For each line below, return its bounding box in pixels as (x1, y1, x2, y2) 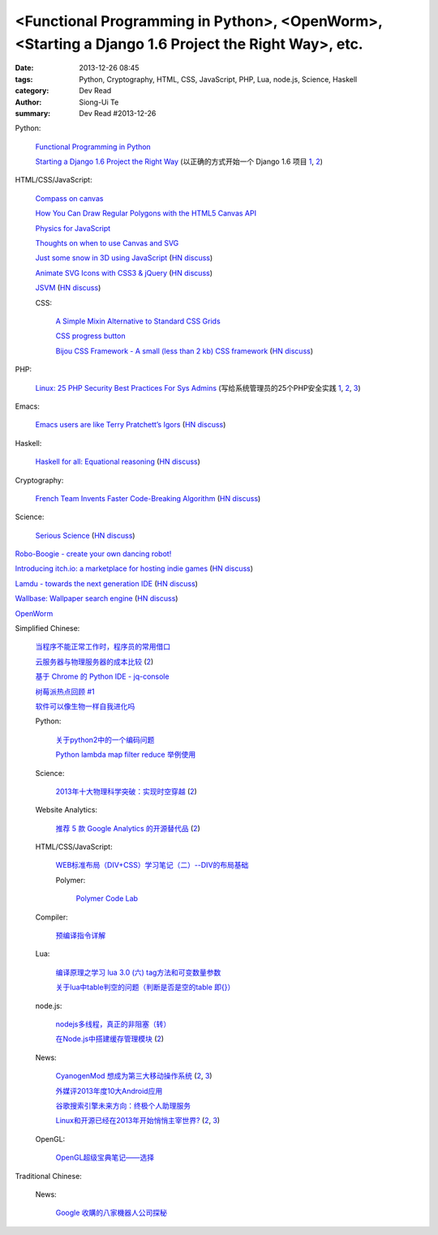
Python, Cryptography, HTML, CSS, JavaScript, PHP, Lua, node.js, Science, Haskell (79, 74, 358, 84)
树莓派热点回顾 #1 (35, 686, 95, 697)
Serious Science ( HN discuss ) (35, 530, 135, 540)
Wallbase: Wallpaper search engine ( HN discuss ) (15, 594, 178, 603)
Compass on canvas (35, 193, 104, 203)
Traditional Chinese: (15, 1171, 83, 1181)
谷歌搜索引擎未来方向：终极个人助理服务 (55, 1100, 191, 1110)
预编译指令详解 (55, 931, 105, 941)
